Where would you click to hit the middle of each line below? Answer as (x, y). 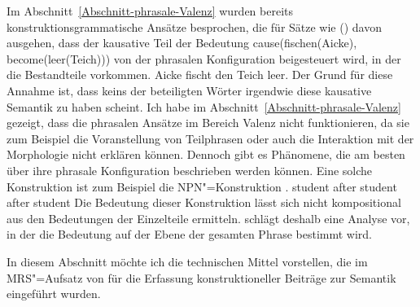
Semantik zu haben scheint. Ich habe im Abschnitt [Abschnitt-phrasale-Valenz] (204, 106)
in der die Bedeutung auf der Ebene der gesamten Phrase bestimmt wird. (190, 234)
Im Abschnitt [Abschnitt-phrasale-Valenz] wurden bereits (150, 11)
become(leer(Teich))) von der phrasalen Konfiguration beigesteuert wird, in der (204, 58)
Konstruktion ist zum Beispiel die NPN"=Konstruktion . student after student (202, 186)
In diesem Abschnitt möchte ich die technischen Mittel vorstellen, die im (187, 261)
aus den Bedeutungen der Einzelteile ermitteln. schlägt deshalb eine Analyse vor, (208, 218)
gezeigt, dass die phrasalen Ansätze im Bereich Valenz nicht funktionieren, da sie (208, 123)
